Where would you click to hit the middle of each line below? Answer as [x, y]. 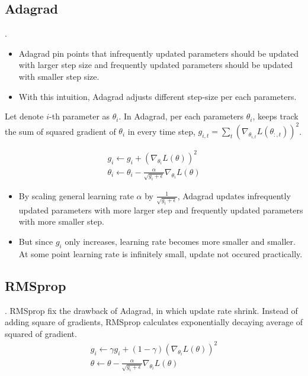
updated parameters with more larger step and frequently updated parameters [161, 210]
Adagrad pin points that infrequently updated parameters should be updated [159, 53]
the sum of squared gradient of [60, 131]
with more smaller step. [61, 221]
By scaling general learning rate [76, 195]
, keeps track [275, 116]
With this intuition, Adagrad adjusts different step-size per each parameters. [158, 96]
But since [36, 241]
